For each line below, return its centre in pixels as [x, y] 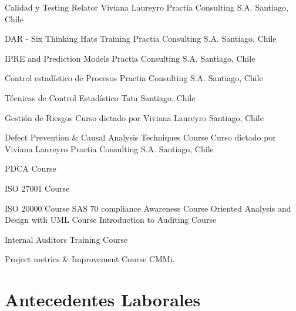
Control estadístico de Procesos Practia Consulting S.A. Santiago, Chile [134, 78]
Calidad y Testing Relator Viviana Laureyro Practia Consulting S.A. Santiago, [147, 7]
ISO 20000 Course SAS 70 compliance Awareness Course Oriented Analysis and [148, 208]
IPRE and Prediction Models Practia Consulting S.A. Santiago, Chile [130, 58]
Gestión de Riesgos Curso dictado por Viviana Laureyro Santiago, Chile [134, 117]
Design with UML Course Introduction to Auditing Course [111, 220]
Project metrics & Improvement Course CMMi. [90, 259]
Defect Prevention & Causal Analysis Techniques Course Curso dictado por [140, 137]
